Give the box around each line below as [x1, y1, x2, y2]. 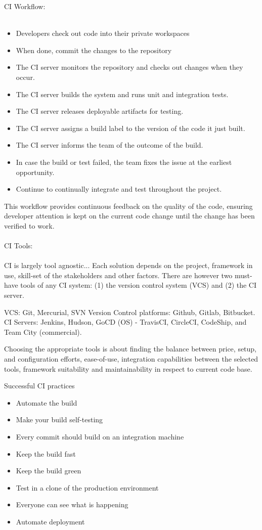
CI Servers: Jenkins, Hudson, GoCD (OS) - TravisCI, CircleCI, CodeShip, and [4, 317, 247, 327]
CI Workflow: [4, 1, 46, 11]
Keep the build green [16, 465, 81, 476]
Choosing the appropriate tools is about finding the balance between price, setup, [4, 343, 257, 354]
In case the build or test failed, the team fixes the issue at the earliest [16, 156, 232, 167]
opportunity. [16, 166, 55, 177]
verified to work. [4, 220, 55, 231]
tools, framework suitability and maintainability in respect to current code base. [4, 363, 252, 374]
